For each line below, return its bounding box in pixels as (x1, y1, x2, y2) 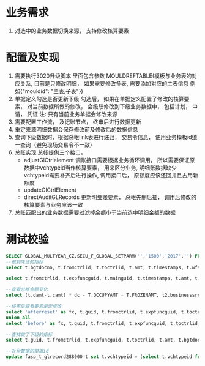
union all (6, 315, 31, 321)
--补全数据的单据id (6, 348, 49, 354)
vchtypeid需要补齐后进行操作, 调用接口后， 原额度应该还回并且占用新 (23, 171, 198, 179)
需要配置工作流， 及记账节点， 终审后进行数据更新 (14, 118, 141, 125)
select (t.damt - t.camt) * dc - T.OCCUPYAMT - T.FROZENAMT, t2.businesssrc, (6, 292, 203, 299)
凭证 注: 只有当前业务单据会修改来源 (26, 110, 117, 118)
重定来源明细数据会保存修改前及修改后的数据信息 (14, 125, 138, 133)
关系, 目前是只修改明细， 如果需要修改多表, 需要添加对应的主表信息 (20, 80, 189, 87)
